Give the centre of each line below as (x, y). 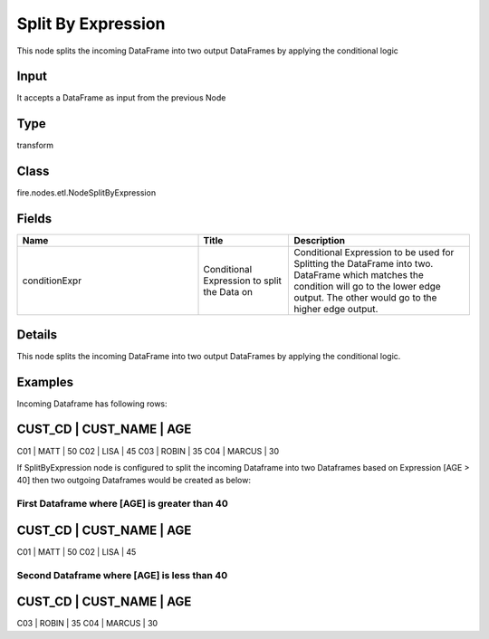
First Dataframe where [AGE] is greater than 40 (122, 504)
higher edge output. (336, 310)
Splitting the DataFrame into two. (364, 264)
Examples (45, 381)
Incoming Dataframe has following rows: (92, 404)
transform (35, 146)
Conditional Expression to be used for (374, 253)
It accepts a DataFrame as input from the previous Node (121, 98)
